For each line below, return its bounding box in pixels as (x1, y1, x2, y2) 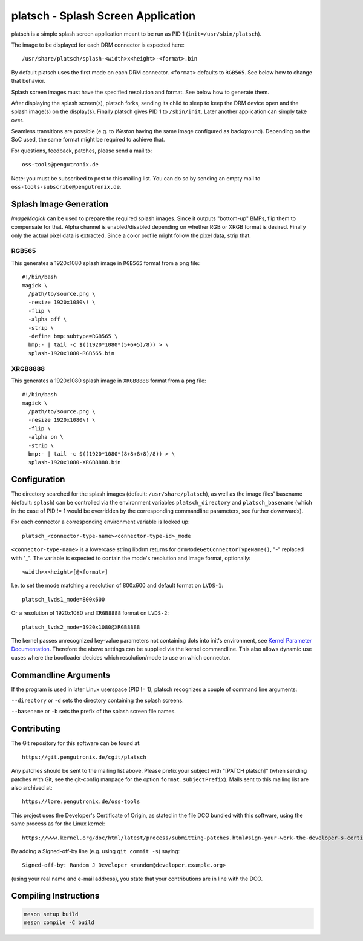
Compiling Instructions (11, 891, 100, 901)
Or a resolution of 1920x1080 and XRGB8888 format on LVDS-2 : (11, 609, 169, 617)
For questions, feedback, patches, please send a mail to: (11, 147, 152, 154)
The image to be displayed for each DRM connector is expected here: (11, 41, 185, 48)
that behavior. (11, 77, 45, 85)
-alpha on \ (28, 433, 64, 441)
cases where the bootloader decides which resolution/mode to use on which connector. (11, 654, 231, 661)
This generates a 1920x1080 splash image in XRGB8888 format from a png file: (11, 377, 206, 384)
